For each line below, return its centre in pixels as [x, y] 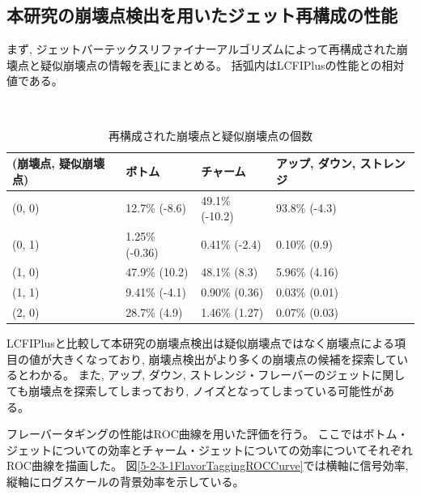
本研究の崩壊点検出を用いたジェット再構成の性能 [202, 15]
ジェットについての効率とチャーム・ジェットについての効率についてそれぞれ [210, 449]
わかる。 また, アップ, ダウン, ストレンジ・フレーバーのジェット [200, 375]
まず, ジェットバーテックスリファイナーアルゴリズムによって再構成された [202, 49]
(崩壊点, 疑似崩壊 [59, 163]
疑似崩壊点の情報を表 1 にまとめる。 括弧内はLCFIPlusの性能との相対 [222, 64]
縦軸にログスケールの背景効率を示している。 [125, 482]
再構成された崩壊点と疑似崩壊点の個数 [210, 135]
